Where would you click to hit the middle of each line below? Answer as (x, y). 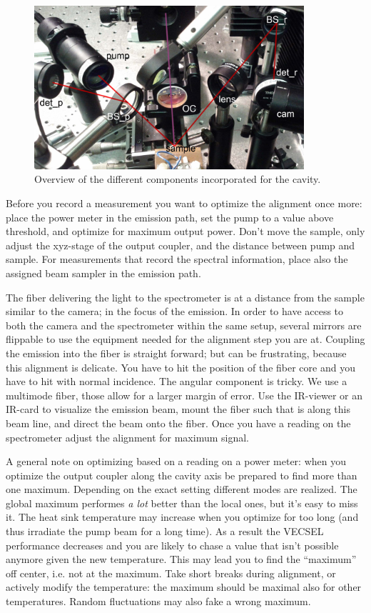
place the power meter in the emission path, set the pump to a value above (170, 217)
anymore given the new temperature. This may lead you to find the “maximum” (181, 559)
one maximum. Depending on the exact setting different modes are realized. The (182, 489)
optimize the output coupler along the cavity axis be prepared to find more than (182, 475)
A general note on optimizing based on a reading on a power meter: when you (176, 461)
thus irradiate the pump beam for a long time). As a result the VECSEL (165, 531)
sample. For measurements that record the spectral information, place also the (177, 259)
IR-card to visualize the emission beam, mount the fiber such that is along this (178, 409)
